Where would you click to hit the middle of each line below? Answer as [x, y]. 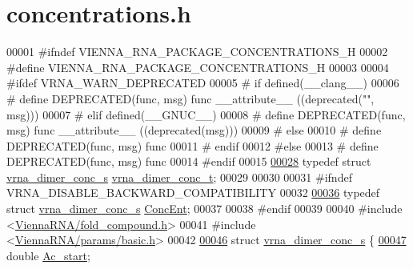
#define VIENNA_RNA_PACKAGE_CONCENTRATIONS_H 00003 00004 [198, 67]
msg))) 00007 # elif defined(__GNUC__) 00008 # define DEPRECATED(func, [206, 114]
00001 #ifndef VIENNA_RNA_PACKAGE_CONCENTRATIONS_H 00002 [197, 52]
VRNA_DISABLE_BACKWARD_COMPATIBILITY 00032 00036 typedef [193, 193]
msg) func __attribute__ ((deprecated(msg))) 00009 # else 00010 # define [194, 130]
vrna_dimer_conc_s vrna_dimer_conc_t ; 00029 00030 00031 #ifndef [179, 177]
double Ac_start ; [48, 255]
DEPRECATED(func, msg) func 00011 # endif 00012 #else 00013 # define [192, 145]
